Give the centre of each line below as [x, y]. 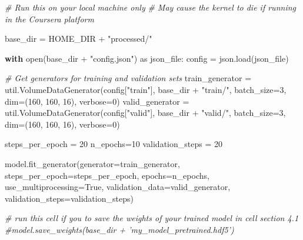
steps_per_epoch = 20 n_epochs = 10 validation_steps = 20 [114, 144]
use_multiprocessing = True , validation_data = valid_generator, [118, 187]
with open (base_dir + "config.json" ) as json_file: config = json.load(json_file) [147, 58]
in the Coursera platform [49, 19]
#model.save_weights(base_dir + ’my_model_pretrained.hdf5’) [119, 229]
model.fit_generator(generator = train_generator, [92, 163]
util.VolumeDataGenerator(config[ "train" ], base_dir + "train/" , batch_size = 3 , [146, 89]
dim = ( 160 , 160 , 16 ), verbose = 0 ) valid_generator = [97, 101]
